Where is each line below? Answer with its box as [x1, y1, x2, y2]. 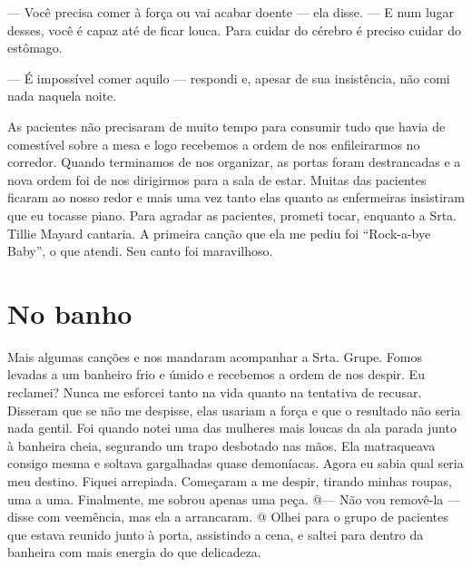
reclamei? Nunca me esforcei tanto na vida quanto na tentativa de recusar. [7, 383, 422, 402]
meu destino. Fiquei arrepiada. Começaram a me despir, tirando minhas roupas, [7, 472, 452, 490]
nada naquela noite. [7, 86, 117, 105]
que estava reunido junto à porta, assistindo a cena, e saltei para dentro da [7, 524, 424, 543]
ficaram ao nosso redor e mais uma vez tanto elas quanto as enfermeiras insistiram [7, 188, 465, 207]
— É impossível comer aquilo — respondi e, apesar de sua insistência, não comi [7, 68, 450, 87]
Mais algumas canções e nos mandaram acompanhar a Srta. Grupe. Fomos [7, 347, 422, 366]
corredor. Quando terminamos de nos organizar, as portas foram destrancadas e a [7, 152, 461, 171]
